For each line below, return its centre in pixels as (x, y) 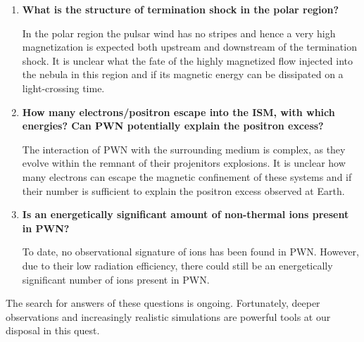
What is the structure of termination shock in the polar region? (181, 9)
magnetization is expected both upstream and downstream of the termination (189, 47)
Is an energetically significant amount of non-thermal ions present (186, 214)
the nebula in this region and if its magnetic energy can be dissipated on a (183, 74)
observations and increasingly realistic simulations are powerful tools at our (168, 316)
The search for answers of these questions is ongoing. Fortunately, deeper (163, 303)
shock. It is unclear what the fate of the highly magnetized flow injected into (187, 60)
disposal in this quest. (53, 330)
